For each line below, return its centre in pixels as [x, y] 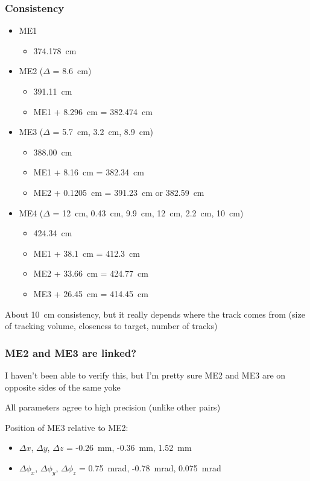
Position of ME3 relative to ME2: [67, 427]
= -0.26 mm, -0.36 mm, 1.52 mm [129, 448]
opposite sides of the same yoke [63, 387]
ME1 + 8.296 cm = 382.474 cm [93, 111]
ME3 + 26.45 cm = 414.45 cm [91, 293]
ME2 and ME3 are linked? [71, 352]
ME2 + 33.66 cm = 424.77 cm [91, 273]
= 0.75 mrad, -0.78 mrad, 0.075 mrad [150, 467]
